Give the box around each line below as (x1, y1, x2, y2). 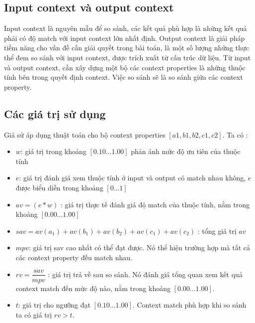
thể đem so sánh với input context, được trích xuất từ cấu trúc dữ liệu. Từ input (4, 52, 251, 62)
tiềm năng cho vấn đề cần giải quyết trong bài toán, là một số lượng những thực (4, 42, 249, 53)
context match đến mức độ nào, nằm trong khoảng (15, 283, 170, 293)
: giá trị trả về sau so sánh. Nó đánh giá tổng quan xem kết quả (48, 269, 243, 279)
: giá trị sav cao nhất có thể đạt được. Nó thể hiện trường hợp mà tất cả (28, 242, 250, 253)
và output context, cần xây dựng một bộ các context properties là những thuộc (4, 62, 246, 72)
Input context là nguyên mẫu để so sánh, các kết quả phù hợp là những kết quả (4, 23, 247, 33)
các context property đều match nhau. (15, 252, 132, 262)
